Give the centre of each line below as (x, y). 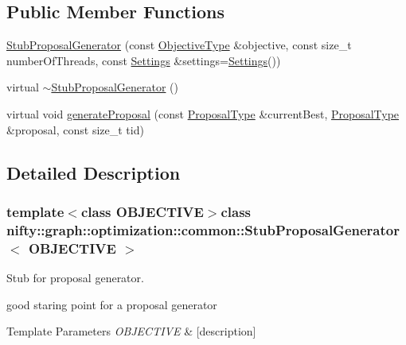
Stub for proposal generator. (75, 278)
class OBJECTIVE (142, 211)
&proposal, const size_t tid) (75, 129)
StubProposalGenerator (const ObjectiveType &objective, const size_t (179, 45)
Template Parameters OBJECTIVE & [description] (131, 331)
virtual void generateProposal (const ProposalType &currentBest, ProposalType (203, 113)
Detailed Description (94, 172)
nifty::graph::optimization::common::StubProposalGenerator (203, 229)
